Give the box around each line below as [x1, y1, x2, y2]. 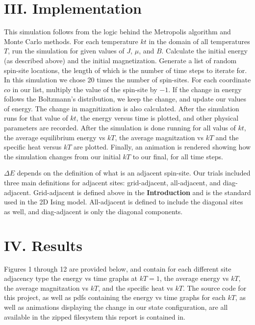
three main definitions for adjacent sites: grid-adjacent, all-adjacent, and [4, 177, 221, 188]
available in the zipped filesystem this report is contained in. [4, 311, 185, 322]
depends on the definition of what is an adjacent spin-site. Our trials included [17, 168, 251, 178]
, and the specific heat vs [98, 282, 173, 293]
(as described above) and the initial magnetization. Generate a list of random [4, 55, 237, 65]
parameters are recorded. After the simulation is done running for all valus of [4, 123, 236, 133]
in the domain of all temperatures [149, 36, 250, 46]
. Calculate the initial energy [161, 46, 248, 56]
